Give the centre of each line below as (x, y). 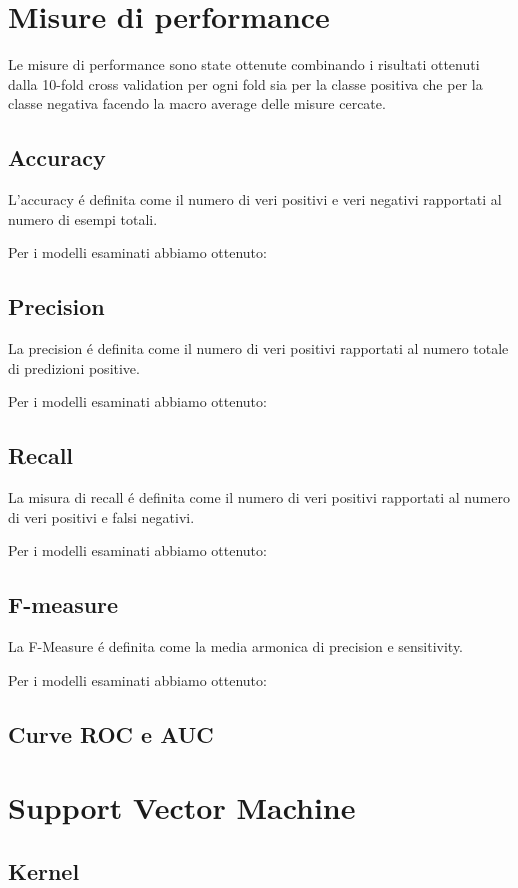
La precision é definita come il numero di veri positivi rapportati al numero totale (258, 348)
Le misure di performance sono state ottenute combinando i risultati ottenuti (244, 64)
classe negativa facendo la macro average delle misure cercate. (197, 103)
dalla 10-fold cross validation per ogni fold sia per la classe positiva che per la (245, 83)
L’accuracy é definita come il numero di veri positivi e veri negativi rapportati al (255, 199)
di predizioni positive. (74, 367)
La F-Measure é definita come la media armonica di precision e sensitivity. (235, 646)
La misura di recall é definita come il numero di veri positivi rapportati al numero (259, 497)
